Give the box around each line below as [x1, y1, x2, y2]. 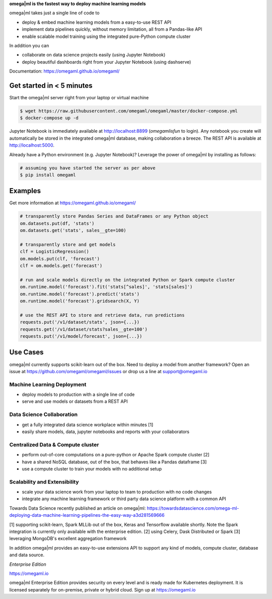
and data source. [9, 552, 45, 558]
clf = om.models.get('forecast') [20, 263, 103, 269]
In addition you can [9, 42, 49, 48]
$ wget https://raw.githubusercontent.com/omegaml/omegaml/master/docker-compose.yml [20, 108, 238, 114]
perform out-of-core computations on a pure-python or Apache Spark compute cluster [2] [22, 452, 210, 458]
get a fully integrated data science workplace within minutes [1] [22, 422, 154, 428]
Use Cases [9, 348, 44, 356]
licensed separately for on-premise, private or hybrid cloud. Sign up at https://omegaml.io [9, 586, 196, 592]
